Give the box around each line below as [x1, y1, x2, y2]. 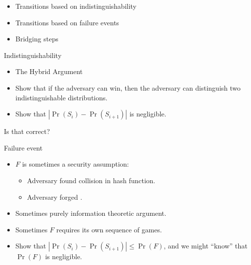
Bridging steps [15, 34, 58, 44]
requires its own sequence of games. [56, 224, 162, 234]
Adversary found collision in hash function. [27, 175, 155, 185]
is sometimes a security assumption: [22, 159, 129, 169]
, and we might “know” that [163, 241, 248, 251]
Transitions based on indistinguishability [15, 1, 137, 11]
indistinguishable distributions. [15, 92, 108, 102]
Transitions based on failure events [15, 17, 119, 27]
